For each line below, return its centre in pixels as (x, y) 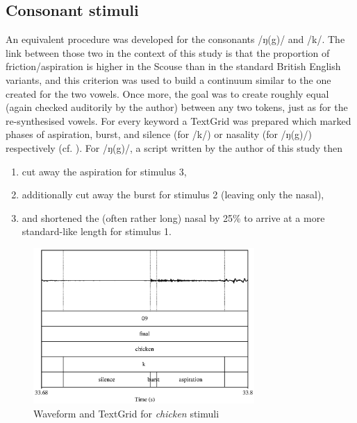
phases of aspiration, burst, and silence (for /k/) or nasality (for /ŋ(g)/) (159, 134)
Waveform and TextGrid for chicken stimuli (126, 414)
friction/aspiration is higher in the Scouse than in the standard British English (173, 66)
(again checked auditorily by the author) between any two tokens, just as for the (177, 107)
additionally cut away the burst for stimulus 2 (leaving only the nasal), (173, 195)
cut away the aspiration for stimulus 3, (104, 171)
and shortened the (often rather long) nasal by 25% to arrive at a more (173, 217)
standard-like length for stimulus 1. (97, 231)
